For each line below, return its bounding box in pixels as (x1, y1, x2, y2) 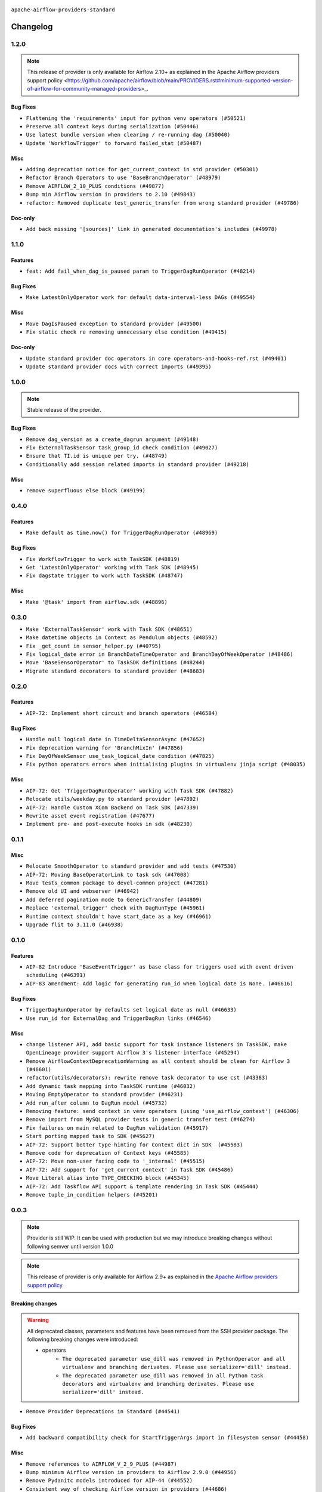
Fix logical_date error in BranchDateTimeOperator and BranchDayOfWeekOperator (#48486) (26, 651, 293, 658)
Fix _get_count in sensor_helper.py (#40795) (26, 642, 162, 649)
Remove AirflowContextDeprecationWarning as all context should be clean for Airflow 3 (26, 1058, 290, 1065)
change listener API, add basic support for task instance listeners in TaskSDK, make (26, 1041, 287, 1047)
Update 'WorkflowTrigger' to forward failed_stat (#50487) (26, 140, 203, 146)
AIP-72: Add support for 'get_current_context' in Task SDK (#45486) (26, 1166, 234, 1173)
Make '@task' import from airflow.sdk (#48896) (26, 599, 168, 605)
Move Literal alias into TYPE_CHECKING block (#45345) (26, 1175, 190, 1182)
